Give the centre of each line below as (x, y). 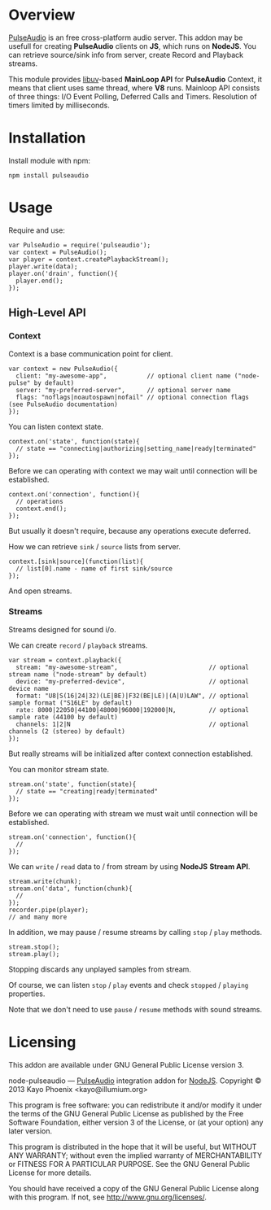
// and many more (38, 917)
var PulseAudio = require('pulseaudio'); (80, 245)
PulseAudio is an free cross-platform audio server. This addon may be (126, 37)
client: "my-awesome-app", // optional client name (123, 376)
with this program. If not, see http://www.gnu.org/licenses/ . (108, 1197)
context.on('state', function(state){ (74, 441)
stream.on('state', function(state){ (72, 784)
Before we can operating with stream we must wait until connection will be (133, 813)
